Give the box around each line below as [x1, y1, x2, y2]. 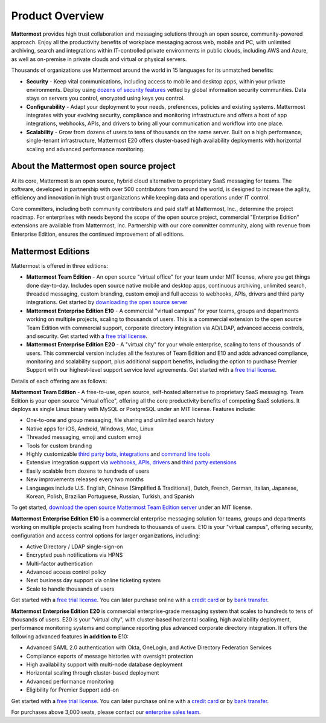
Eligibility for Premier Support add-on [26, 686, 120, 693]
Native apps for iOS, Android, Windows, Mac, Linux [26, 425, 154, 432]
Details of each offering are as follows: [11, 377, 107, 384]
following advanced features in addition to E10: [11, 632, 129, 640]
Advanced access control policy [26, 568, 106, 575]
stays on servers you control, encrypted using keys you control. [26, 94, 185, 102]
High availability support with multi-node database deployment [26, 661, 183, 668]
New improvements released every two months [26, 476, 144, 483]
